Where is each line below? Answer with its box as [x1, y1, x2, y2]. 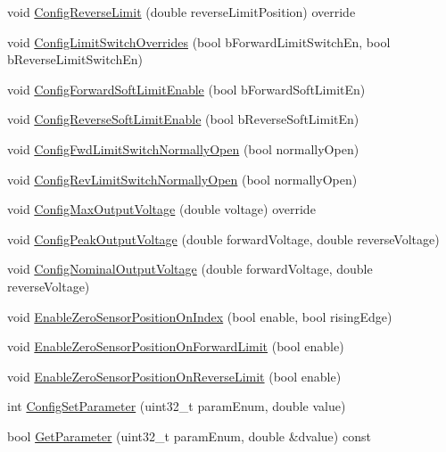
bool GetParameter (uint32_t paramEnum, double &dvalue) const [7, 426, 371, 445]
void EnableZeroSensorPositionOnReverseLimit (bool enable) [7, 366, 342, 385]
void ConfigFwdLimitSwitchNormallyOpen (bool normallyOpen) [7, 139, 359, 158]
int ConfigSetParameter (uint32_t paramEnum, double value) [7, 397, 346, 415]
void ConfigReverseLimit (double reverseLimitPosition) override [7, 3, 356, 21]
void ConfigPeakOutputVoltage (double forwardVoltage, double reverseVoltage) [7, 229, 440, 248]
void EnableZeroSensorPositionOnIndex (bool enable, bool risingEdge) [7, 307, 392, 325]
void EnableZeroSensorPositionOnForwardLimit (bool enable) [7, 337, 344, 356]
